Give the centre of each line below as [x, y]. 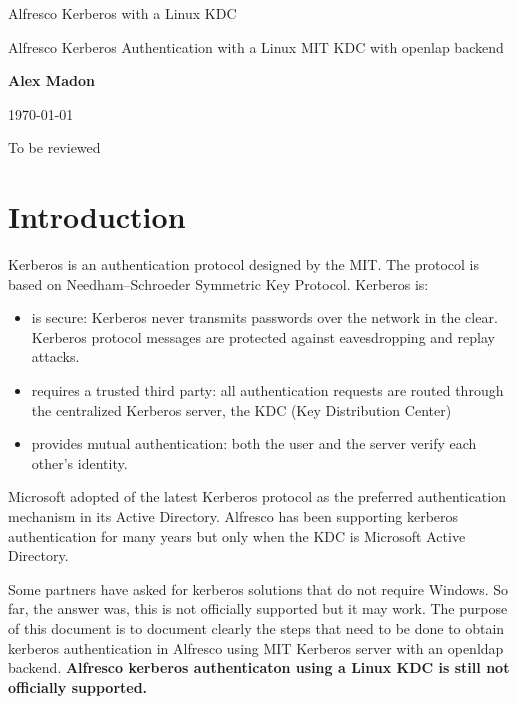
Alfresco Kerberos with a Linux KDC [122, 13]
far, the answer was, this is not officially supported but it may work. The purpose [258, 608]
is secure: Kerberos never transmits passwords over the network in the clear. [264, 317]
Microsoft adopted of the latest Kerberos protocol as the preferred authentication [257, 496]
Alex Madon [51, 80]
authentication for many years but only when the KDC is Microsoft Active [237, 535]
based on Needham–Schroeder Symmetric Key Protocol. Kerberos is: [218, 283]
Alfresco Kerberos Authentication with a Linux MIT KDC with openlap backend [256, 46]
